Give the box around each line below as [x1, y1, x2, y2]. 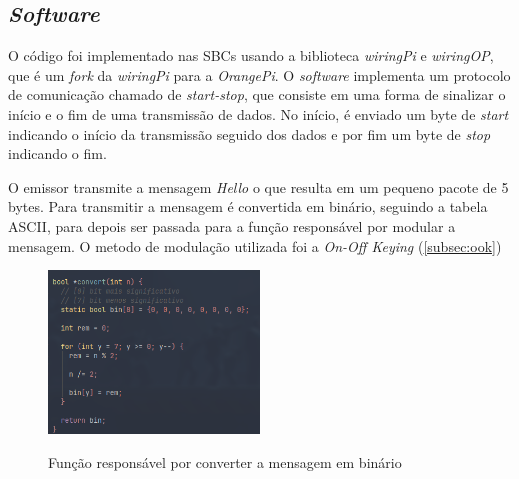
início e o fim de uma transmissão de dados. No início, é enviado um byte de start [8, 103, 509, 124]
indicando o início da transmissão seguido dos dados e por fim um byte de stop [8, 123, 491, 144]
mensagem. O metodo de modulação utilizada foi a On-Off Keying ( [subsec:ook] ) [8, 235, 502, 256]
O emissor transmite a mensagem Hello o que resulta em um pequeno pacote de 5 [8, 176, 509, 197]
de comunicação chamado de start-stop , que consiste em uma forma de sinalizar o [8, 84, 506, 105]
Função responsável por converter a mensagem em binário [48, 451, 402, 472]
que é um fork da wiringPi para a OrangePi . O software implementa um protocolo [8, 64, 511, 85]
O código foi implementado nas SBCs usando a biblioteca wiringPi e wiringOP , [8, 45, 494, 66]
